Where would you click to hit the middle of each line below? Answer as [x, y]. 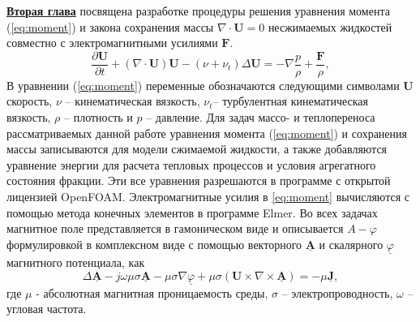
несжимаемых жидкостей [330, 26]
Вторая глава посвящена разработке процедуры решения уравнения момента [198, 11]
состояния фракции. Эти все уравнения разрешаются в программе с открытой [199, 180]
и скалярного [351, 244]
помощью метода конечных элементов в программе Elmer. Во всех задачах [192, 212]
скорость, [30, 101]
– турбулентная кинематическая [290, 101]
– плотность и [99, 117]
